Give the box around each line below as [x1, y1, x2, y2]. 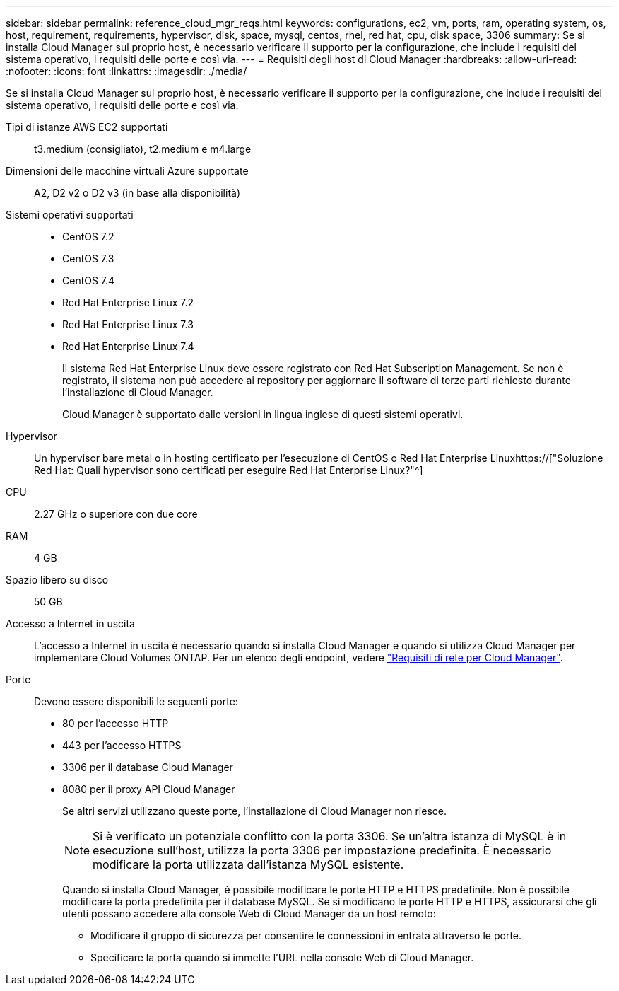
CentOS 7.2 [62, 231, 114, 243]
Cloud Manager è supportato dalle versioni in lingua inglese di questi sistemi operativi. [62, 408, 464, 420]
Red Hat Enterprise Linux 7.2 [62, 296, 194, 308]
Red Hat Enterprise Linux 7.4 [62, 340, 194, 352]
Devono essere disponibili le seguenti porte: [34, 695, 238, 707]
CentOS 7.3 [62, 253, 114, 265]
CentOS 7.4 [62, 274, 115, 286]
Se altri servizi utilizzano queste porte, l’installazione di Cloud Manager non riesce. [62, 805, 447, 817]
